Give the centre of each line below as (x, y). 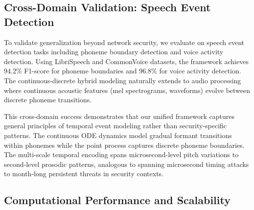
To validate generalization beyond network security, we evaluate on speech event (124, 42)
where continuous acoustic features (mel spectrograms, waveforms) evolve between (127, 90)
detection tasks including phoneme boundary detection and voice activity (114, 52)
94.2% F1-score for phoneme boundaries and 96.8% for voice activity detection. (123, 71)
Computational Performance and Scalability (117, 200)
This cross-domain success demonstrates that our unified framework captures (119, 116)
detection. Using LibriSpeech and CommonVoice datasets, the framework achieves (126, 61)
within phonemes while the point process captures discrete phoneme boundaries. (124, 145)
